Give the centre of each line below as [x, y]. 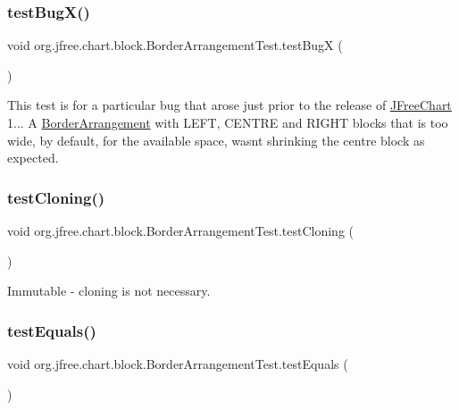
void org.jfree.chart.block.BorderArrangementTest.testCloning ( [180, 230]
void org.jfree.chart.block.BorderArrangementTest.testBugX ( [175, 45]
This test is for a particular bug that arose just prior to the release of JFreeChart [229, 105]
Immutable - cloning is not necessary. [109, 291]
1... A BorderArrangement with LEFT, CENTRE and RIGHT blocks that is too [228, 122]
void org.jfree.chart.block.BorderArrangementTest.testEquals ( [178, 364]
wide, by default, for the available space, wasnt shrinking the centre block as [216, 140]
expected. [33, 158]
